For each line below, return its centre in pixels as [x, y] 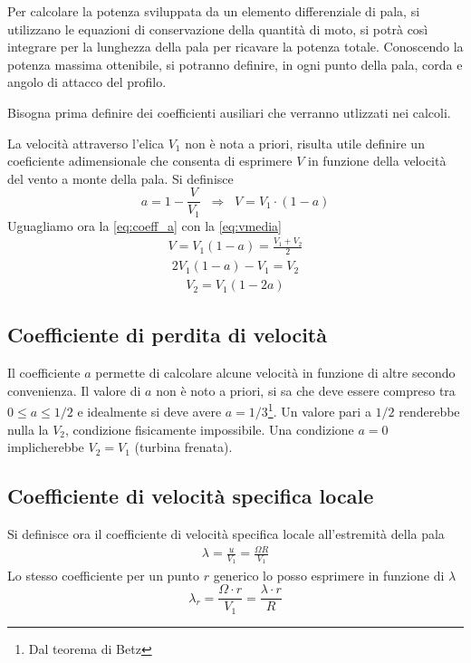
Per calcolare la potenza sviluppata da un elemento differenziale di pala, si [214, 11]
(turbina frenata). [183, 447]
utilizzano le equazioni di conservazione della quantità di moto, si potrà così [218, 29]
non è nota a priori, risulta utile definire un [305, 143]
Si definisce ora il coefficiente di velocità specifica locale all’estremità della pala [226, 534]
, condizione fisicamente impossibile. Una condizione [210, 429]
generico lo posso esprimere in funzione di [329, 575]
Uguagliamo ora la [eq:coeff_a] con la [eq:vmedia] [145, 225]
